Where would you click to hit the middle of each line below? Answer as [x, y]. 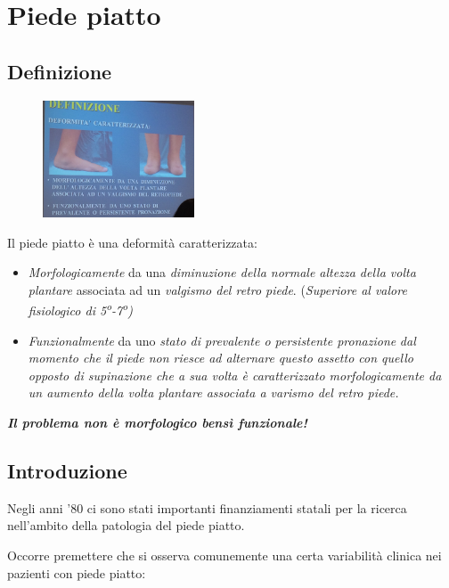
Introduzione [67, 471]
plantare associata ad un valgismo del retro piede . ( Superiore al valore [217, 289]
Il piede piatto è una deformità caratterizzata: [132, 242]
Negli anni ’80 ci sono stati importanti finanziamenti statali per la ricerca [207, 507]
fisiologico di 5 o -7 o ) [80, 309]
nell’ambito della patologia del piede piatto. [126, 525]
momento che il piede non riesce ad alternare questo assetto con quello [220, 358]
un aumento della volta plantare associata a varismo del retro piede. [213, 392]
